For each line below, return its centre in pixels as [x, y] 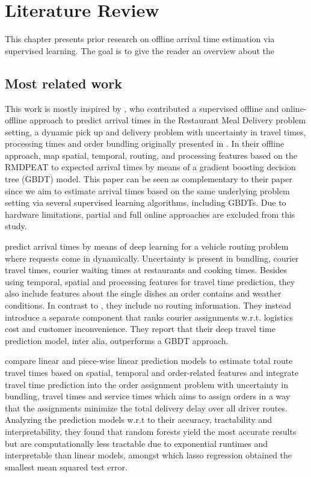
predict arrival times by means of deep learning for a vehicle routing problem [147, 246]
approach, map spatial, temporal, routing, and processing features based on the [151, 155]
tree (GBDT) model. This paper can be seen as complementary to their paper [149, 179]
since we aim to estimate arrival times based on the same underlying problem [147, 190]
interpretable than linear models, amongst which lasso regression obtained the [149, 455]
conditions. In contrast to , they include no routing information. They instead [148, 305]
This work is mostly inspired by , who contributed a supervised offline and [142, 108]
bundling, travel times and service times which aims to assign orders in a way [148, 396]
